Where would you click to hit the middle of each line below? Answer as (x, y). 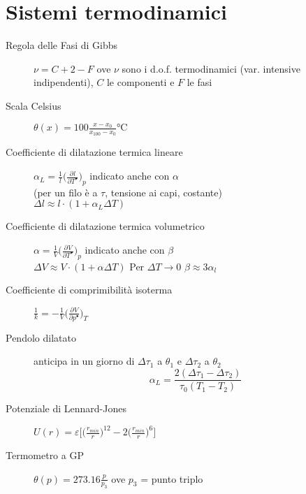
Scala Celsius (34, 105)
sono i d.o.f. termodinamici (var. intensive (211, 68)
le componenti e (140, 82)
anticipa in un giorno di (84, 361)
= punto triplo (172, 478)
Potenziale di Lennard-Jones (66, 408)
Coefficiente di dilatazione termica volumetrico (105, 226)
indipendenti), (64, 82)
